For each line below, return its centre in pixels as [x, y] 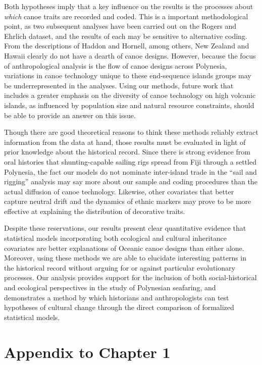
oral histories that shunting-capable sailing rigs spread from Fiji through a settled [130, 161]
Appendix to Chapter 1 [87, 352]
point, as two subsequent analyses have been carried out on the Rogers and [120, 26]
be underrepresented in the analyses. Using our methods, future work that [119, 85]
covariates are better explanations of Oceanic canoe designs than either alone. [124, 248]
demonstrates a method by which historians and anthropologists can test [117, 297]
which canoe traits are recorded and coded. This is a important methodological [126, 16]
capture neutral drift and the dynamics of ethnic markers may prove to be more [128, 201]
